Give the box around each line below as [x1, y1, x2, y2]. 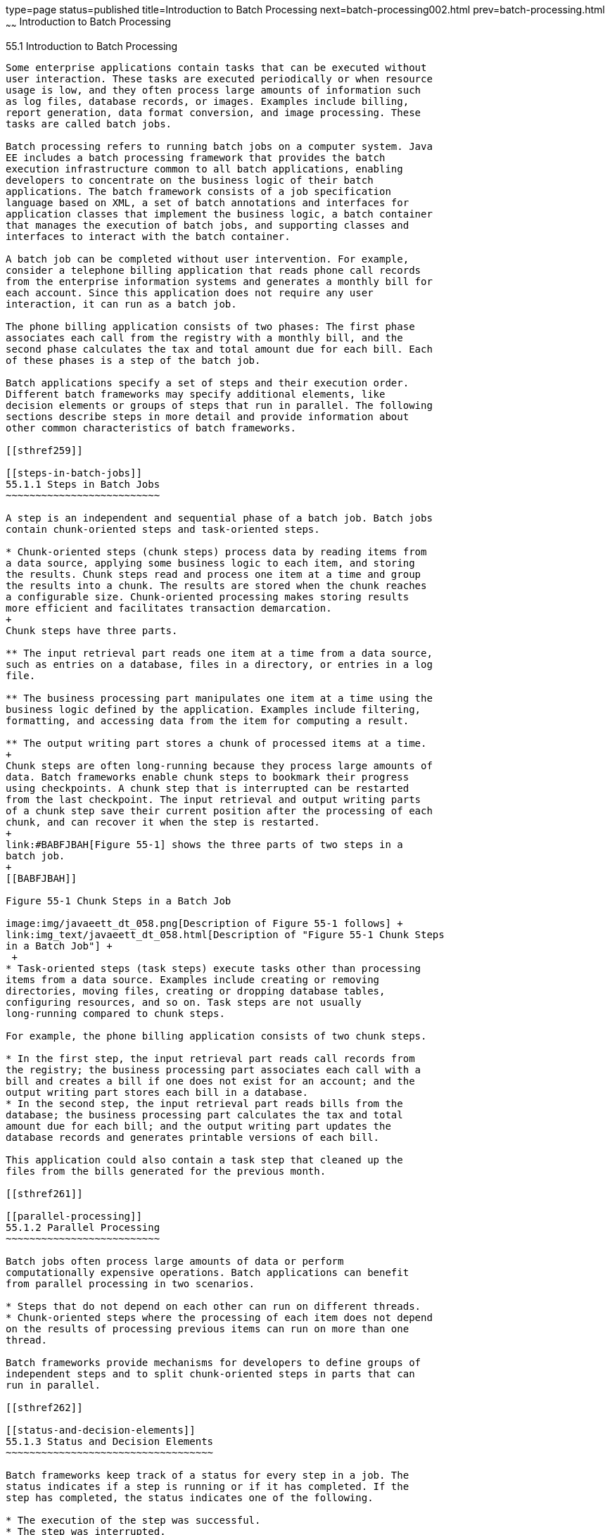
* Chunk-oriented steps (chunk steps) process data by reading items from [6, 545, 427, 557]
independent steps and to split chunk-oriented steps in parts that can [6, 1367, 415, 1379]
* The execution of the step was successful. [6, 1514, 261, 1526]
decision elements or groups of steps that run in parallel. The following [6, 399, 433, 411]
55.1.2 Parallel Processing [6, 1221, 160, 1233]
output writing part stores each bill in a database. [6, 1086, 308, 1098]
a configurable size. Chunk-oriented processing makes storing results [6, 590, 409, 602]
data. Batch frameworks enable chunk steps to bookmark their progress [6, 771, 409, 783]
